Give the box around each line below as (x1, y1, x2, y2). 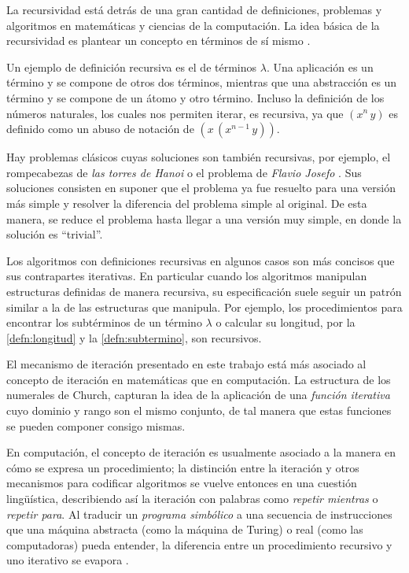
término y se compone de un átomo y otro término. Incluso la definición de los (6, 89, 385, 105)
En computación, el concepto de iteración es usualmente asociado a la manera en (6, 444, 396, 460)
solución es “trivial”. (6, 226, 103, 242)
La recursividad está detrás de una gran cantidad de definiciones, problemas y (6, 2, 382, 17)
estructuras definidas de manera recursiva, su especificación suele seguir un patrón (6, 283, 402, 299)
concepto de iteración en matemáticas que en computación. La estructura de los (6, 371, 391, 387)
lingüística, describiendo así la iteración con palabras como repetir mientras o (6, 490, 378, 507)
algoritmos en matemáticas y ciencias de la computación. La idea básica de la (6, 17, 380, 33)
